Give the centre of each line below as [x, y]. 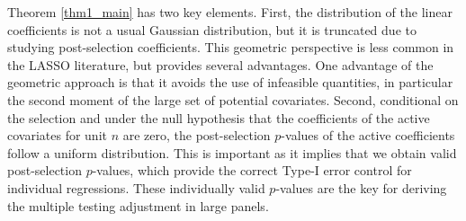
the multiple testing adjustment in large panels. [138, 205]
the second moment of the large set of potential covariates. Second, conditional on [233, 99]
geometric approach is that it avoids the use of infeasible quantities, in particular [230, 82]
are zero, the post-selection [197, 135]
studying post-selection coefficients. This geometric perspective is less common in [231, 47]
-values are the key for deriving [361, 187]
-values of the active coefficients [368, 135]
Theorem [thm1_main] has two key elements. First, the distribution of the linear [230, 12]
